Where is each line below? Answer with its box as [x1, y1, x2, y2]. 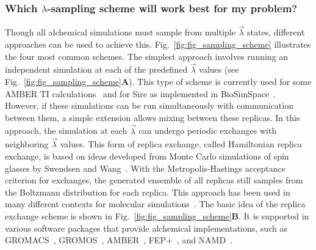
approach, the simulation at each [5, 124, 127, 137]
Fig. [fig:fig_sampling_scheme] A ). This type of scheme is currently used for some [5, 75, 312, 88]
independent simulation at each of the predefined [5, 63, 188, 76]
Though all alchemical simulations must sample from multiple [5, 26, 235, 39]
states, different [247, 26, 305, 39]
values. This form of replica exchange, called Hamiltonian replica [60, 138, 302, 150]
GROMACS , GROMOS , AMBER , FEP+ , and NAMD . [5, 233, 233, 246]
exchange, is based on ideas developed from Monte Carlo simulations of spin [5, 150, 289, 163]
